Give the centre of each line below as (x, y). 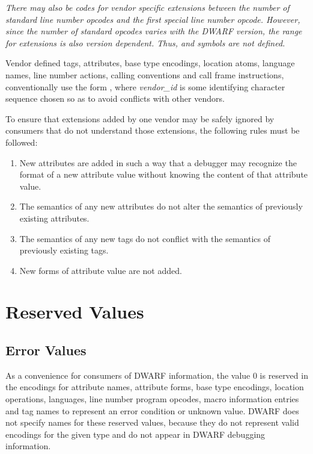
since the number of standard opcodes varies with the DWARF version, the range (154, 31)
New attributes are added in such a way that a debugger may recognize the (158, 162)
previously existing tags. (64, 250)
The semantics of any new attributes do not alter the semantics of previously (161, 206)
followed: (22, 142)
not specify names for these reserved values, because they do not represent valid (152, 422)
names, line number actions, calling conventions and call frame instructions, (145, 74)
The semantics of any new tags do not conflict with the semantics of (145, 238)
